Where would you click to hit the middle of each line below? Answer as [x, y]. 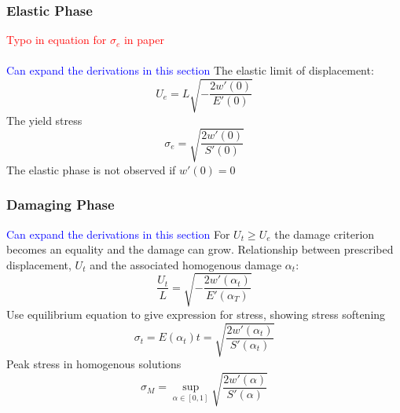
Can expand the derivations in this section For [118, 234]
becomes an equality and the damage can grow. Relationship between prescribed [200, 249]
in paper [144, 40]
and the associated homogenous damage [186, 264]
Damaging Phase [61, 205]
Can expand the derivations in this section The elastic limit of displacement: [190, 70]
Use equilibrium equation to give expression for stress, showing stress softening [196, 314]
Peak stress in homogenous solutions [94, 363]
